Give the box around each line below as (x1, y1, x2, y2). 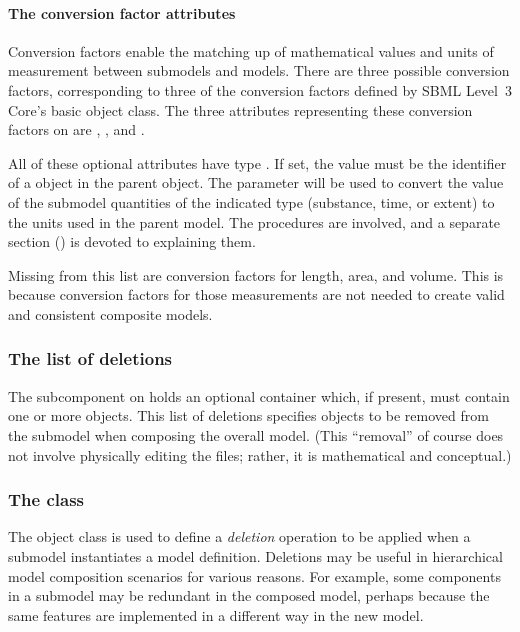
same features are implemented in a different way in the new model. (8, 604, 424, 625)
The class (8, 487, 85, 512)
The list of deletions (8, 346, 173, 371)
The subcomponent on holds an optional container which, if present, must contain (8, 385, 510, 406)
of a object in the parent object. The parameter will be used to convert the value (8, 172, 504, 193)
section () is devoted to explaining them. (8, 231, 256, 252)
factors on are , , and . (8, 119, 145, 140)
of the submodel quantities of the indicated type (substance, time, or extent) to (8, 191, 495, 212)
